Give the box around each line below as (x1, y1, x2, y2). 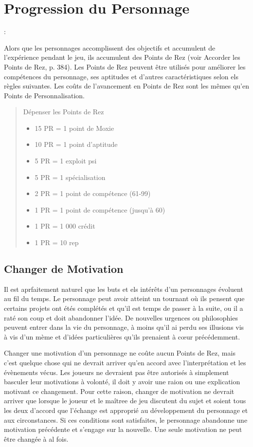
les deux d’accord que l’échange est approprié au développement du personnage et (4, 405, 248, 415)
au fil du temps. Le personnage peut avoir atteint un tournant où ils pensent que (4, 293, 245, 304)
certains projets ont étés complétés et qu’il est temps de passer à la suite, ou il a (4, 303, 243, 313)
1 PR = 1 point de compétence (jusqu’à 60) (35, 204, 165, 215)
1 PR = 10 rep (35, 237, 79, 248)
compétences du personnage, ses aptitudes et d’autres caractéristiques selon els (4, 71, 238, 81)
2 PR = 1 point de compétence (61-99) (35, 188, 151, 198)
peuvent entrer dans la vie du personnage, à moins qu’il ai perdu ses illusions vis (4, 322, 244, 332)
